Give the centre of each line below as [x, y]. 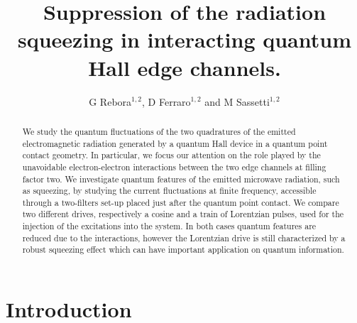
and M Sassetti [237, 101]
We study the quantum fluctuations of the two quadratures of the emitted [159, 131]
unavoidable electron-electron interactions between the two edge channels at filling [174, 166]
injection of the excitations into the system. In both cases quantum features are [169, 226]
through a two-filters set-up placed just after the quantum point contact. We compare [181, 202]
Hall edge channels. [185, 67]
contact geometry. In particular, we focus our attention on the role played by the [171, 155]
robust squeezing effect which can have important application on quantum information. [183, 250]
